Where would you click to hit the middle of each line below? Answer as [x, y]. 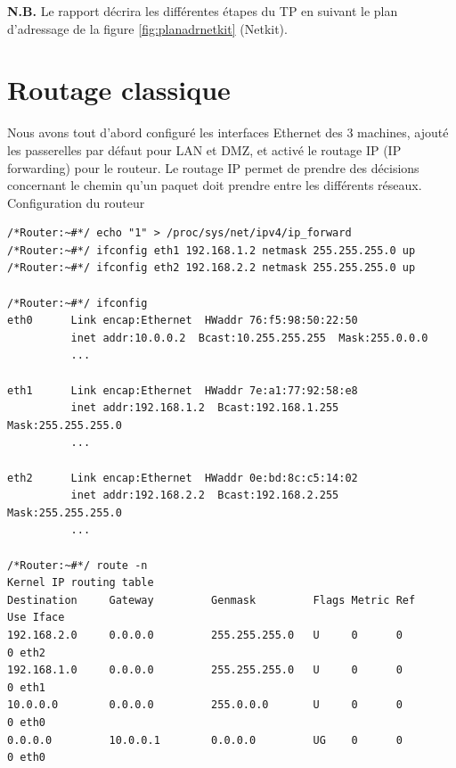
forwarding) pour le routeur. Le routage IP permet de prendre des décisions [213, 167]
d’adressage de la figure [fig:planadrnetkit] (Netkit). [147, 28]
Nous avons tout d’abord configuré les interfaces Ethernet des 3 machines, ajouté [228, 132]
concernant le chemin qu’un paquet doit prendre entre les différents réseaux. [215, 185]
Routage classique [119, 90]
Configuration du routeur [76, 202]
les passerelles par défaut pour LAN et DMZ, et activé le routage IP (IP [204, 149]
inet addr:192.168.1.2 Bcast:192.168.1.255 [205, 408]
